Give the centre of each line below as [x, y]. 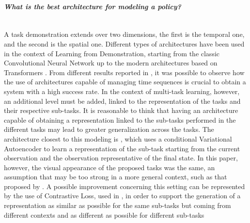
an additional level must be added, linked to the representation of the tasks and [122, 101]
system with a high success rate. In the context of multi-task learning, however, [122, 91]
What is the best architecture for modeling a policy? [93, 6]
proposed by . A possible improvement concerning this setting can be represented [125, 186]
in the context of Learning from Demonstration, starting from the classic [112, 53]
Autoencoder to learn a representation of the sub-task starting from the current [122, 148]
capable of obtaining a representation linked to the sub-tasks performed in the [120, 119]
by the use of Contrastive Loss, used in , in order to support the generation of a [122, 196]
